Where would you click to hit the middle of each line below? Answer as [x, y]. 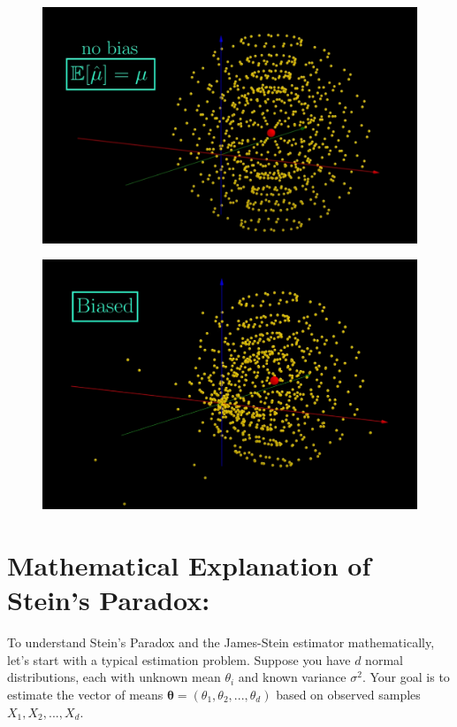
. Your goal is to [406, 677]
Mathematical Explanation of [189, 565]
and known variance [292, 677]
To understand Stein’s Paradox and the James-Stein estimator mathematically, [221, 642]
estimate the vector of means [85, 694]
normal [384, 659]
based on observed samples [348, 694]
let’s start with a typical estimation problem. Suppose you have [179, 659]
